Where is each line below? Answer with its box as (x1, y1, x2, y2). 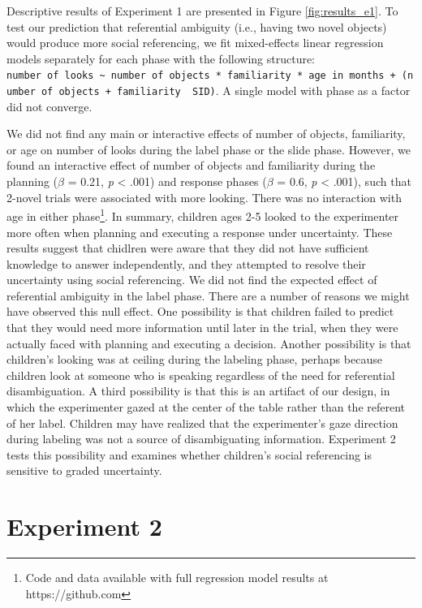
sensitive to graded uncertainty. (6, 462, 162, 479)
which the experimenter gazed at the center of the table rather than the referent (6, 399, 406, 416)
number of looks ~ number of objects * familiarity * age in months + (6, 70, 396, 82)
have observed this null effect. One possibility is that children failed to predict (6, 303, 394, 320)
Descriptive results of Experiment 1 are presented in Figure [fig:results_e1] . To (6, 2, 398, 19)
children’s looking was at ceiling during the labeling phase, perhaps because (6, 351, 382, 368)
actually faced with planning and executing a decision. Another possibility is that (6, 334, 411, 351)
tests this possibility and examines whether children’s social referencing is (6, 446, 372, 463)
